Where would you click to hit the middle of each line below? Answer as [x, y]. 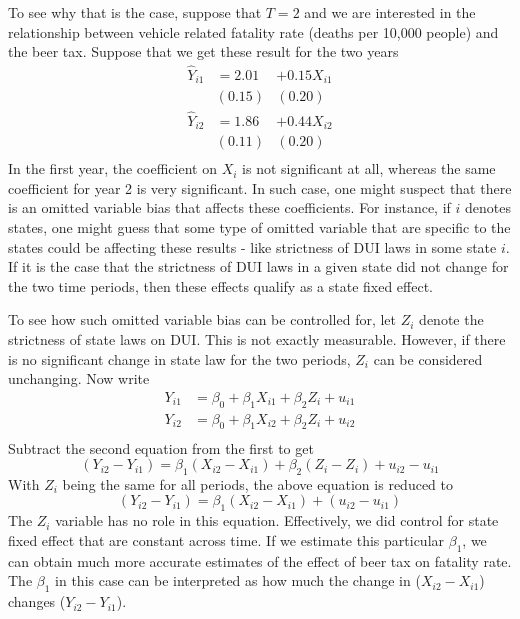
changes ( [37, 601]
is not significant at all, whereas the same [369, 168]
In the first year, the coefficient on [112, 168]
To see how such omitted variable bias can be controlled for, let [202, 319]
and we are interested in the [390, 12]
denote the [451, 319]
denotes [488, 207]
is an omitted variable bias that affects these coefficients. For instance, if [229, 207]
